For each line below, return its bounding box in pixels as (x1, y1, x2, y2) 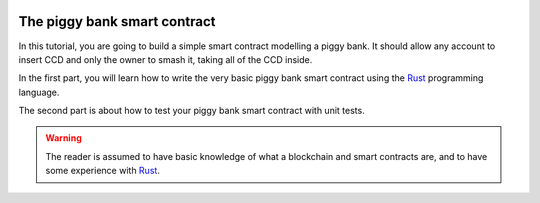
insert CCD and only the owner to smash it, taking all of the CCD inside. (18, 53, 313, 65)
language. (18, 86, 60, 98)
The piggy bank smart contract (18, 13, 216, 30)
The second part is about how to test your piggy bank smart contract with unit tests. (18, 105, 365, 117)
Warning (45, 132, 82, 144)
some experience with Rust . (45, 165, 160, 177)
